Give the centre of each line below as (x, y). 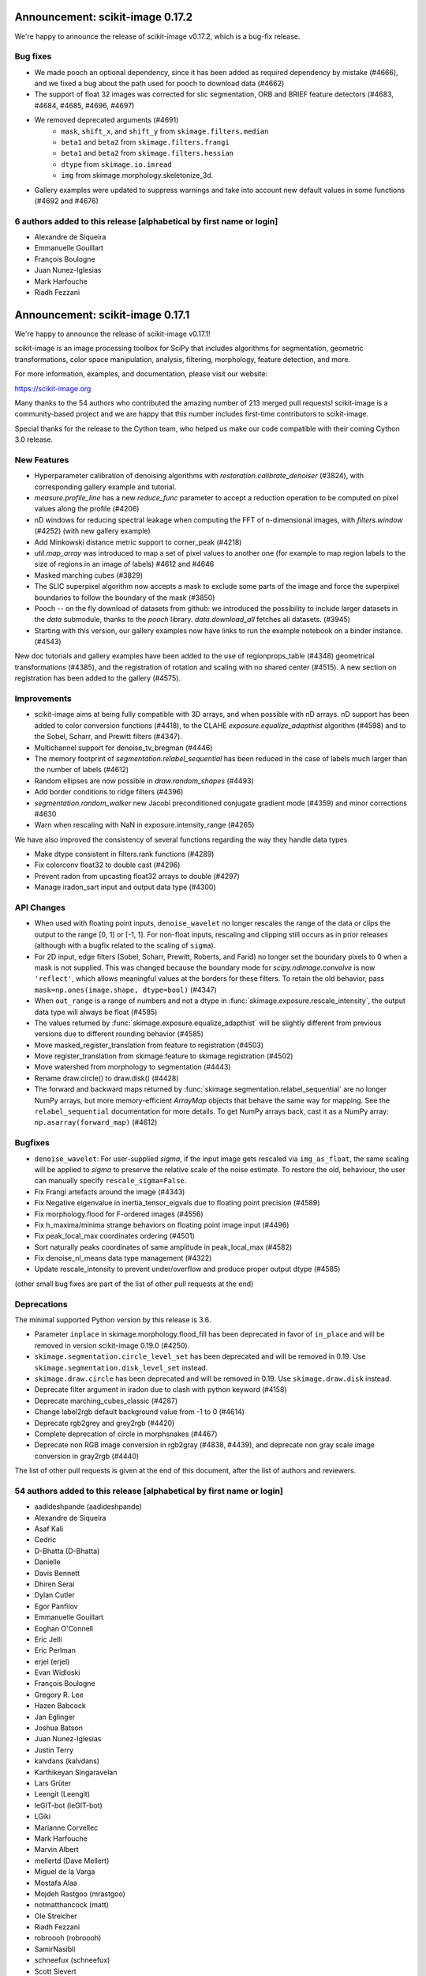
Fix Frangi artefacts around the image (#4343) (110, 1192)
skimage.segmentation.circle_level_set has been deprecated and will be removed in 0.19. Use (200, 1356)
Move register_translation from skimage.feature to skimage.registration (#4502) (164, 1056)
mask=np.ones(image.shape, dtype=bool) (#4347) (125, 990)
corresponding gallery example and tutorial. (105, 487)
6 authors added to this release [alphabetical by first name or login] (146, 221)
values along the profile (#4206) (87, 509)
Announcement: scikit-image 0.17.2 (104, 17)
